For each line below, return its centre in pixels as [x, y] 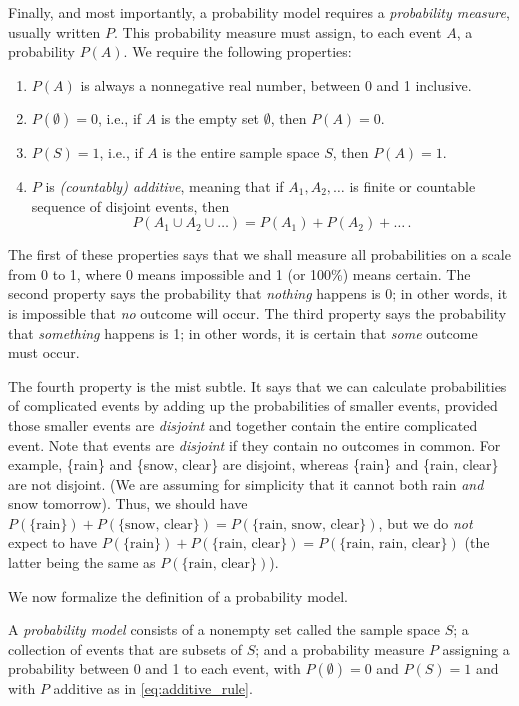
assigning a [476, 648]
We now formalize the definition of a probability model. [178, 595]
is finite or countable [412, 185]
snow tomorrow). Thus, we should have [128, 503]
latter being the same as [82, 562]
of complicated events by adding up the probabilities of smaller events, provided [253, 405]
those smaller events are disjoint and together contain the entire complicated [243, 424]
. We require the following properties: [237, 51]
